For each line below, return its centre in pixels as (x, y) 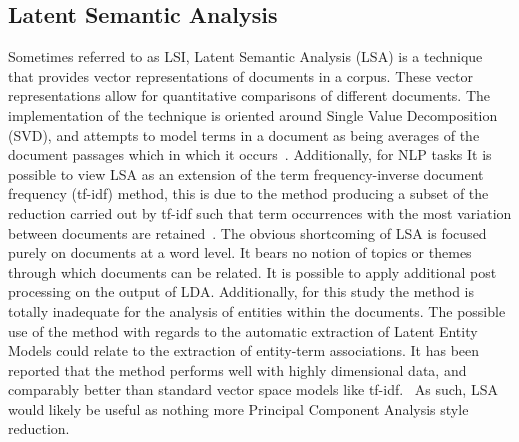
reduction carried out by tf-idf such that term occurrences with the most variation (260, 212)
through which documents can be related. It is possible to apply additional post (252, 271)
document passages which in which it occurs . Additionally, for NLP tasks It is (250, 154)
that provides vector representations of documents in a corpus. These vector (240, 75)
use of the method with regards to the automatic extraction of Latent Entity (243, 330)
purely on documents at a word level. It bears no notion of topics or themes (240, 252)
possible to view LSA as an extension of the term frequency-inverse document (246, 173)
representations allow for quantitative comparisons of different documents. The (249, 95)
